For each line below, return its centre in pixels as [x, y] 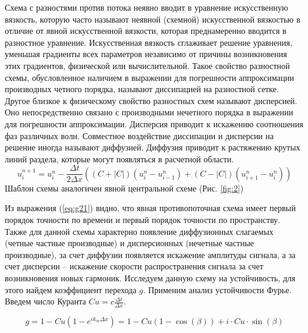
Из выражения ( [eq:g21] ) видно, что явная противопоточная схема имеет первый [150, 208]
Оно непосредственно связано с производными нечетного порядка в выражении [149, 112]
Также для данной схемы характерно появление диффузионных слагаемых [139, 231]
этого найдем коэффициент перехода [71, 289]
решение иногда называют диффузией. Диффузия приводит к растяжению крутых [153, 147]
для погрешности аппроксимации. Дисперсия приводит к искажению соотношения [154, 123]
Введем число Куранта [45, 301]
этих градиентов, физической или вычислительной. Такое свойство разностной [147, 65]
